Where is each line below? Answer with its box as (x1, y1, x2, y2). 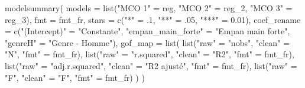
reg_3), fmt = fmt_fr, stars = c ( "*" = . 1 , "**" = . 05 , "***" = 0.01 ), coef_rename (5, 13, 301, 25)
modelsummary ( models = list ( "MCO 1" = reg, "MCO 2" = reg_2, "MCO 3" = (5, 2, 293, 14)
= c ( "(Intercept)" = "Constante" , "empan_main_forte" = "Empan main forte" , (5, 25, 290, 37)
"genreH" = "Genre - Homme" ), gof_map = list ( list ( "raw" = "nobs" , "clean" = (5, 36, 290, 48)
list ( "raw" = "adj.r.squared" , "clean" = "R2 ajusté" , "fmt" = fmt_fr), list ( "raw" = (5, 59, 297, 71)
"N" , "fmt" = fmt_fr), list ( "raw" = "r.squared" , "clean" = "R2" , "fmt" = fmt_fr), (5, 48, 294, 60)
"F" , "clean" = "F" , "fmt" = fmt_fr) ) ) (5, 71, 145, 83)
